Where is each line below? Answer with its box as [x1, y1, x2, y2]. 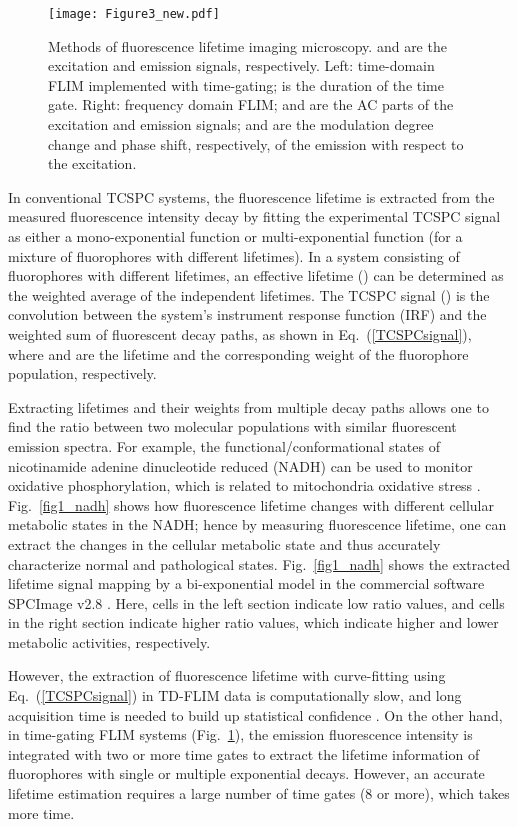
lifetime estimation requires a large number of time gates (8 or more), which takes [8, 783, 510, 804]
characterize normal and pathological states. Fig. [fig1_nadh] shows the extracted [8, 553, 510, 574]
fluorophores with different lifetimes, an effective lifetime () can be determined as [8, 265, 504, 286]
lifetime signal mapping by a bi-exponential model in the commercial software [8, 573, 485, 594]
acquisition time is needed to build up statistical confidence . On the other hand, [8, 704, 503, 725]
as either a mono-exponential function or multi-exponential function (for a [8, 226, 463, 246]
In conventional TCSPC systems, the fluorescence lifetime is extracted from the [8, 186, 495, 207]
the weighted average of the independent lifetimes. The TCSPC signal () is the [8, 284, 490, 305]
